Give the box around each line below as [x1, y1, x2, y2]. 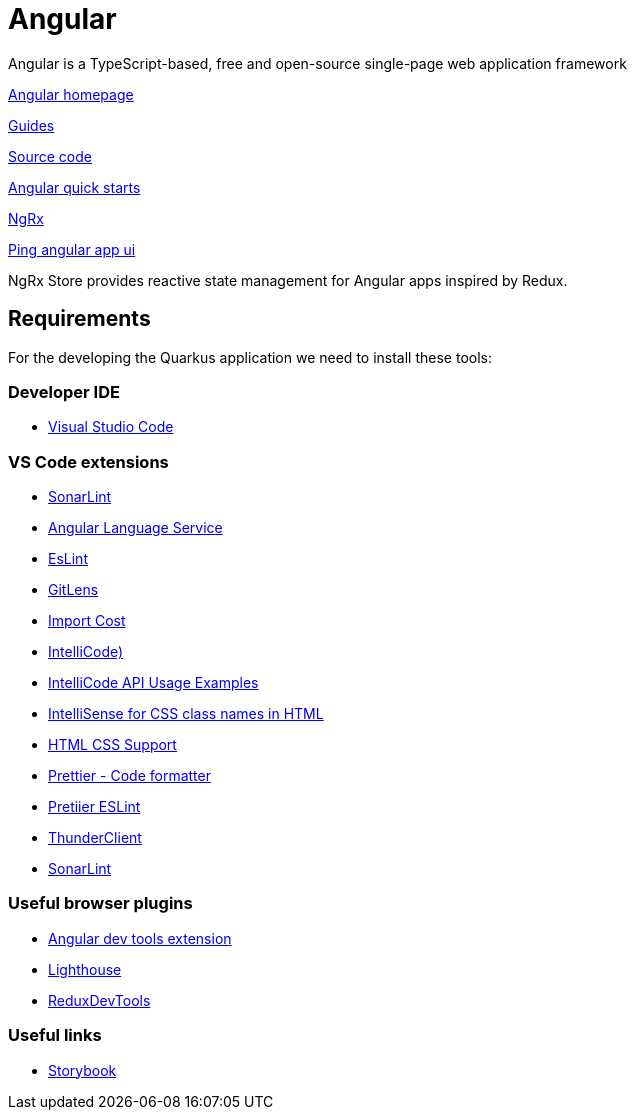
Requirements [8, 306, 151, 332]
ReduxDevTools [48, 991, 151, 1009]
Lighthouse [48, 960, 122, 978]
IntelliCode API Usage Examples [48, 674, 259, 692]
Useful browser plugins [8, 893, 193, 914]
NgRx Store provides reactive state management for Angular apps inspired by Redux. [8, 271, 568, 289]
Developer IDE [8, 381, 120, 402]
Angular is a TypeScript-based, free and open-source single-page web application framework [8, 54, 627, 72]
